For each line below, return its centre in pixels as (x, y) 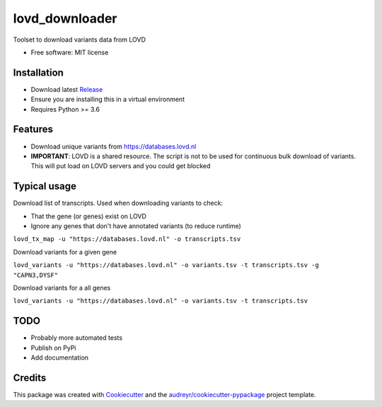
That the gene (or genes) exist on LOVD (88, 216)
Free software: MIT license (70, 52)
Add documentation (59, 358)
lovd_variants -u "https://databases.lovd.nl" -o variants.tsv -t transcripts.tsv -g (166, 265)
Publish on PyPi (53, 348)
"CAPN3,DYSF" (36, 275)
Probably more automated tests (77, 338)
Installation (38, 72)
